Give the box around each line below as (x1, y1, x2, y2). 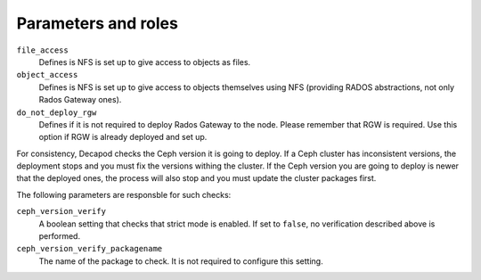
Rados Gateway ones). (38, 95, 122, 105)
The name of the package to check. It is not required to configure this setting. (38, 255, 324, 267)
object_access (16, 70, 78, 80)
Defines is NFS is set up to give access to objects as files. (38, 56, 251, 67)
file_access (16, 45, 69, 55)
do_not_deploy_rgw (16, 107, 97, 118)
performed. (38, 231, 80, 242)
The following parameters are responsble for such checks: (16, 189, 232, 200)
